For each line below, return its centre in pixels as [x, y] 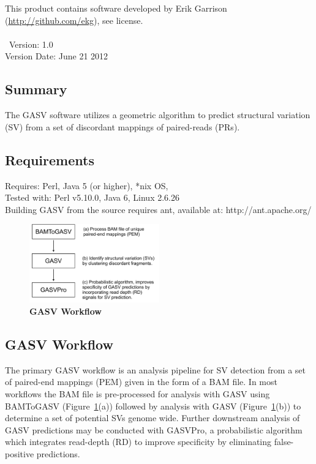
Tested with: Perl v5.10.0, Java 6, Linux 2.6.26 [92, 197]
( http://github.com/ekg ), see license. [74, 20]
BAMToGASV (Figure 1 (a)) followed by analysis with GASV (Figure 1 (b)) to [153, 406]
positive [20, 454]
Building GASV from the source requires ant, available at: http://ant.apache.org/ [158, 209]
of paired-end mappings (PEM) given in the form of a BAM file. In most [141, 382]
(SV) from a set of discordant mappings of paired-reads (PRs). [122, 126]
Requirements [50, 159]
